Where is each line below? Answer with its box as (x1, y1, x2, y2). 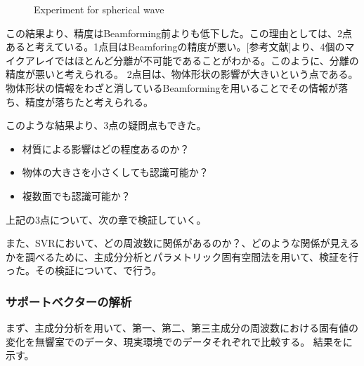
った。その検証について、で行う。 (6, 263, 162, 278)
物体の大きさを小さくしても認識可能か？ (22, 165, 209, 179)
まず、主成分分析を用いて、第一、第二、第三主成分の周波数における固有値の (6, 320, 358, 335)
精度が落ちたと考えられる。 (25, 94, 153, 109)
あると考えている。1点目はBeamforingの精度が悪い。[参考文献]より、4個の (6, 39, 345, 54)
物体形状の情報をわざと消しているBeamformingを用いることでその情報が (6, 80, 339, 95)
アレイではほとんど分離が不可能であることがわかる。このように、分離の (25, 53, 359, 67)
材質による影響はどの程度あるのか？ (22, 141, 190, 156)
